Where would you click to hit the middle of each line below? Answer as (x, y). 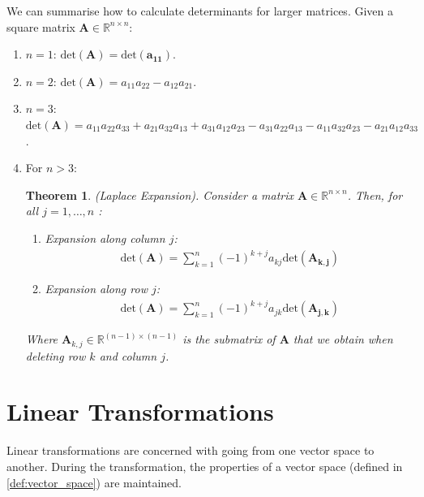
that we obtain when (343, 339)
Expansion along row (96, 289)
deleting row (56, 355)
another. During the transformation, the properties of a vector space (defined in (205, 466)
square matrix (41, 26)
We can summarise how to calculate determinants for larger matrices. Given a (200, 11)
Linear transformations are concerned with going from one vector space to (191, 450)
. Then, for (375, 194)
